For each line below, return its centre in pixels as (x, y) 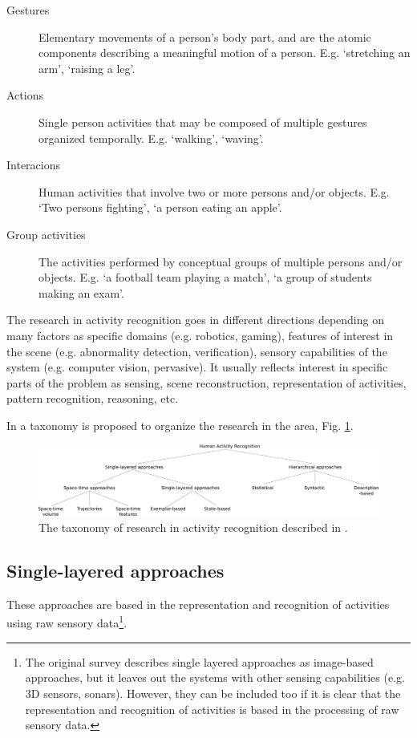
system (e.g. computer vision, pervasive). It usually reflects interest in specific (197, 367)
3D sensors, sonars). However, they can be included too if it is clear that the (213, 693)
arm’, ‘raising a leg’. (87, 68)
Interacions (34, 165)
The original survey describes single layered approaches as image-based (199, 661)
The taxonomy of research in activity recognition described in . (193, 527)
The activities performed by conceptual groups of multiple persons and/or (221, 261)
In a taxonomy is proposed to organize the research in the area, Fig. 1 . (180, 425)
